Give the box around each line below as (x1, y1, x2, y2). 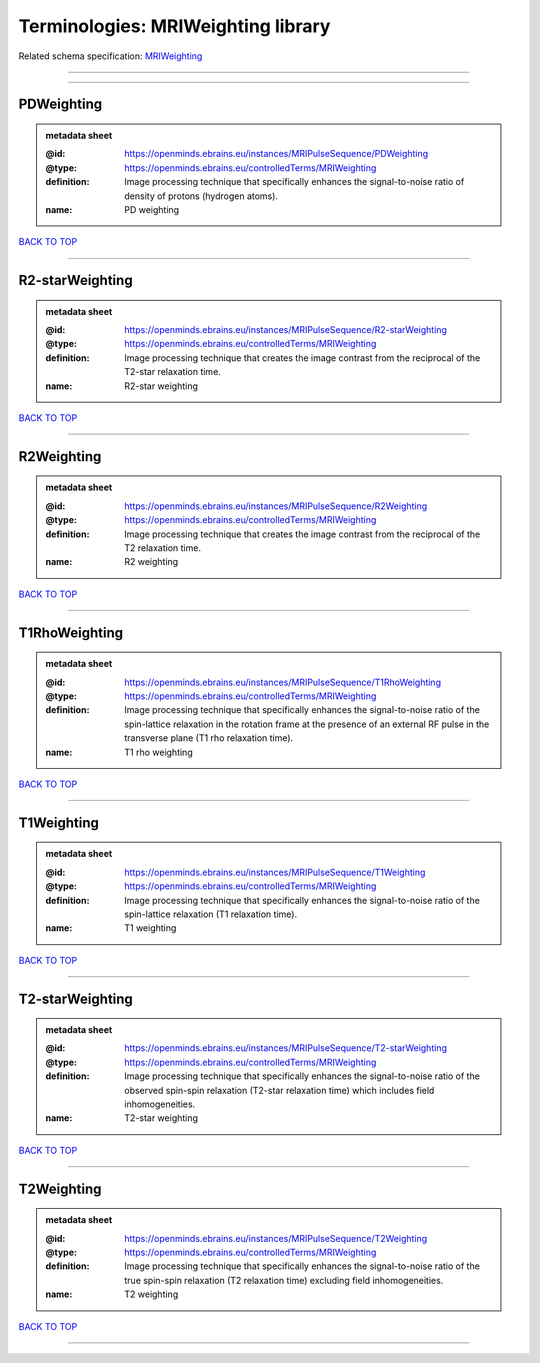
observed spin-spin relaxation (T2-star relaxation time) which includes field (124, 1084, 435, 1096)
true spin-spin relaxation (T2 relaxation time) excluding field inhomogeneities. (124, 1274, 444, 1286)
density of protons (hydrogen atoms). (124, 190, 279, 202)
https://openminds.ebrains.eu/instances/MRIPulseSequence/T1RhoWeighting (124, 676, 442, 688)
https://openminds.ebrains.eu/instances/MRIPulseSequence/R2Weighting (124, 500, 428, 512)
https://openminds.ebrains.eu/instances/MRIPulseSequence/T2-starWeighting (124, 1042, 447, 1054)
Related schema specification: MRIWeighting (18, 50, 203, 62)
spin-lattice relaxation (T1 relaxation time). (124, 908, 298, 920)
